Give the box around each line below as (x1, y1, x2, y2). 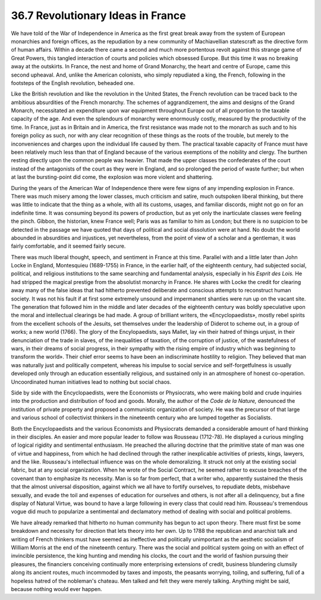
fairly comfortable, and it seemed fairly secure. (11, 242, 126, 250)
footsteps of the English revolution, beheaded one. (11, 79, 135, 86)
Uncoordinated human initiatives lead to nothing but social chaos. (11, 378, 172, 386)
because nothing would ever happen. (11, 585, 102, 592)
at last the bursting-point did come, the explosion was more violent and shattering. (11, 173, 213, 181)
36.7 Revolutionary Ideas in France (11, 9, 187, 22)
